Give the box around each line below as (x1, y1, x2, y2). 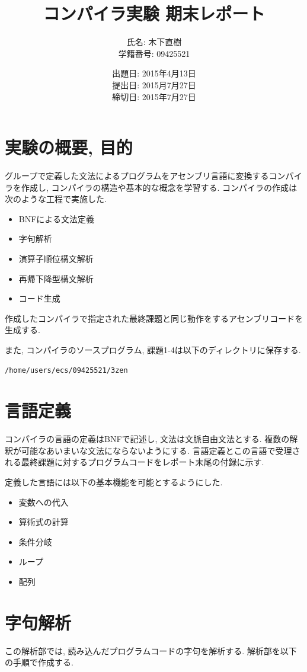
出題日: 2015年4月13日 (112, 67, 196, 79)
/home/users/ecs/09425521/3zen (5, 366, 128, 375)
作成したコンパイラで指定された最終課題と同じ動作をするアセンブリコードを (5, 312, 303, 324)
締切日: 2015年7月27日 (112, 90, 196, 103)
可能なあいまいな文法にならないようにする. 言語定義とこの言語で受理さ (21, 444, 300, 456)
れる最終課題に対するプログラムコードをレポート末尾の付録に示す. (5, 456, 264, 468)
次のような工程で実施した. (5, 193, 107, 205)
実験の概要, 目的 (5, 135, 133, 159)
